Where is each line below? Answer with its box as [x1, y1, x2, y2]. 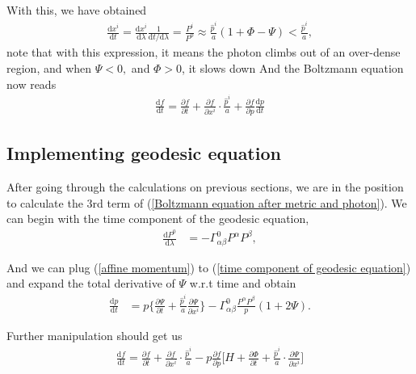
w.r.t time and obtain [189, 275, 296, 292]
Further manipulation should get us [6, 327, 183, 344]
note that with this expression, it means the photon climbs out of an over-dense [6, 44, 401, 61]
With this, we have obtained [6, 2, 147, 18]
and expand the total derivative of [6, 275, 175, 292]
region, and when [6, 59, 92, 76]
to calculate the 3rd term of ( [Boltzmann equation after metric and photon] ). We [6, 194, 407, 211]
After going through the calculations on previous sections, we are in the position [6, 179, 404, 195]
